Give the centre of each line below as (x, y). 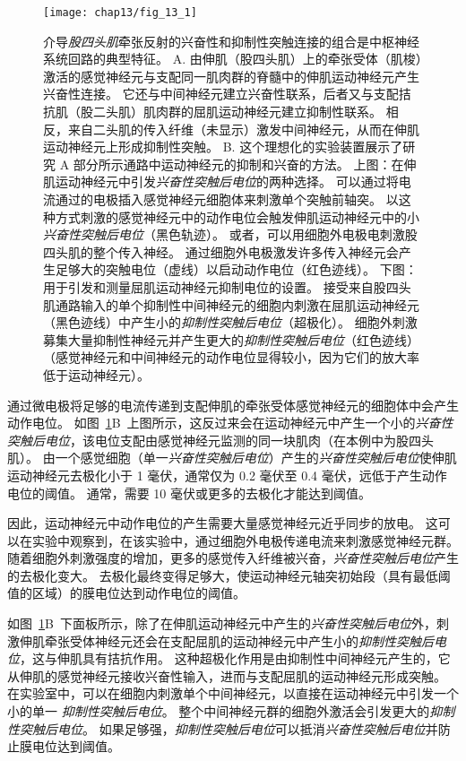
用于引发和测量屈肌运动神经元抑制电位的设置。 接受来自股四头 (227, 286)
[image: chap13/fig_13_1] (120, 13)
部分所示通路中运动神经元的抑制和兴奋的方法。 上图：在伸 (245, 164)
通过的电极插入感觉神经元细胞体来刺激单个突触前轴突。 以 (227, 199)
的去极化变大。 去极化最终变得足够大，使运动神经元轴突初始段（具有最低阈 (229, 575)
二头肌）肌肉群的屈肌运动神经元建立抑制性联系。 (237, 112)
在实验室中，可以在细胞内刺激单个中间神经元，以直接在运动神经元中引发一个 (233, 693)
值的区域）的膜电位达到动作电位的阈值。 (126, 593)
